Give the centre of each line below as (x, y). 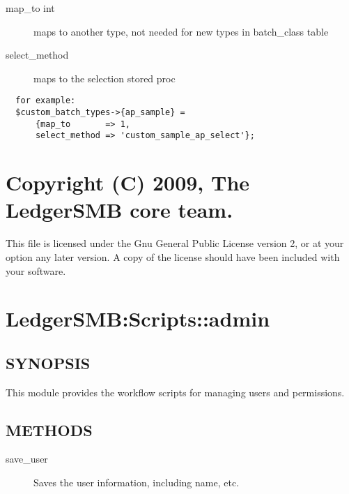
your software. (36, 270)
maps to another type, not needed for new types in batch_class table (181, 31)
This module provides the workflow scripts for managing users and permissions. (175, 392)
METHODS (49, 429)
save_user (27, 459)
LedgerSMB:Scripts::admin (138, 319)
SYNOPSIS (48, 362)
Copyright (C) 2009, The (128, 182)
